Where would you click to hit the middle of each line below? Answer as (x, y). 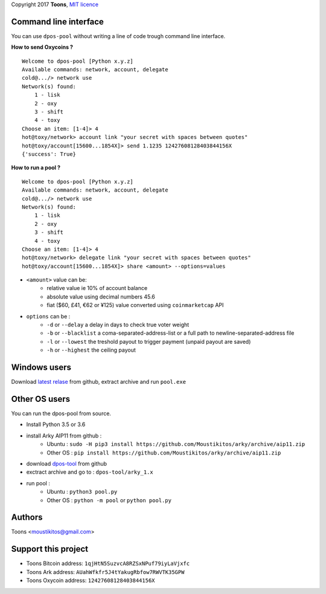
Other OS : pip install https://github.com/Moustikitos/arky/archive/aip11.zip (164, 453)
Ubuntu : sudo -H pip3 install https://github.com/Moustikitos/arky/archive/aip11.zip (176, 444)
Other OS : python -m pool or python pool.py (109, 500)
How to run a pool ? (36, 168)
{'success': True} (49, 154)
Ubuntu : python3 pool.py (82, 492)
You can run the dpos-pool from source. (61, 413)
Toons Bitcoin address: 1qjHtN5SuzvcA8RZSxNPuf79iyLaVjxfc (108, 563)
